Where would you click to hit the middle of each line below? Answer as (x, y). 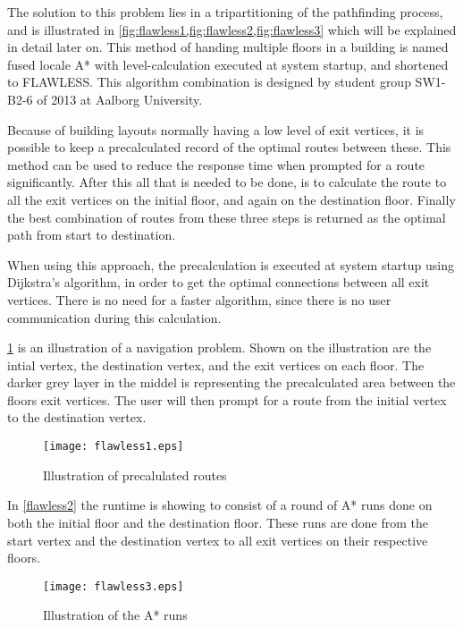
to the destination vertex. (77, 417)
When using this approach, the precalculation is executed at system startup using (231, 264)
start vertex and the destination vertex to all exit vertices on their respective (218, 540)
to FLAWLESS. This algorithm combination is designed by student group (209, 82)
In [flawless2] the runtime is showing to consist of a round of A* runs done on (220, 505)
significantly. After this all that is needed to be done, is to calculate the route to (227, 182)
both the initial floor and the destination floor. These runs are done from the (218, 522)
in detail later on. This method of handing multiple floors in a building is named (228, 47)
